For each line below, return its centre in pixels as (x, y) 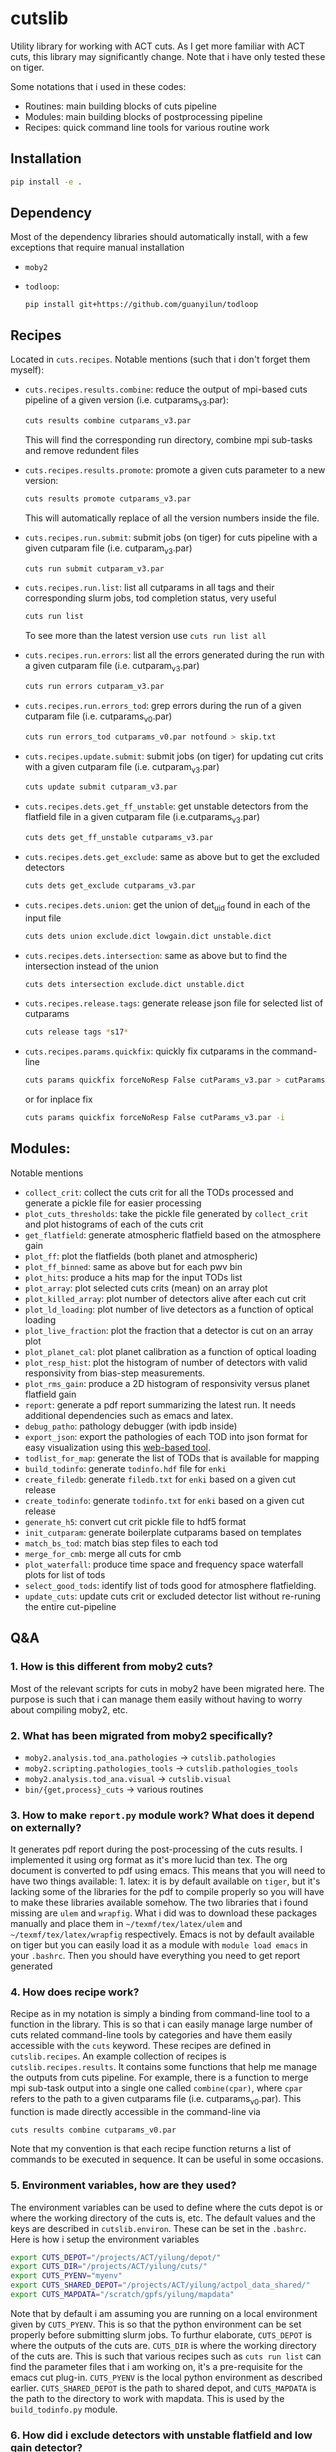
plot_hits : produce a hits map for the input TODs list (133, 1277)
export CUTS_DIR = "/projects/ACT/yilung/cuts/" (109, 2267)
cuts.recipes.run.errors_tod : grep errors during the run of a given (163, 706)
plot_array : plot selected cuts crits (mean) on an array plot (146, 1288)
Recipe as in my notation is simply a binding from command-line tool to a (160, 2014)
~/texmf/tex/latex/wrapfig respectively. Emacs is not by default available (162, 1934)
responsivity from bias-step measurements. (115, 1373)
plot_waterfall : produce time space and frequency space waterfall (164, 1564)
